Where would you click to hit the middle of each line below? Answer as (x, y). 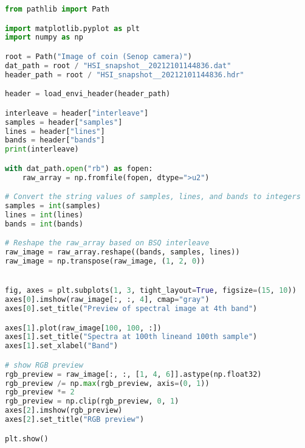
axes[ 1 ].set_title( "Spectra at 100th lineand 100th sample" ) (131, 337)
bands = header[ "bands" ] (55, 140)
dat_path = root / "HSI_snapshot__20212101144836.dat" (118, 65)
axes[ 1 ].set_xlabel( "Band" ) (62, 346)
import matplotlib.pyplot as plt (72, 28)
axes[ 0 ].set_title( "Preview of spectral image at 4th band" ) (131, 309)
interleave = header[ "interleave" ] (77, 113)
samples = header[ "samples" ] (64, 122)
